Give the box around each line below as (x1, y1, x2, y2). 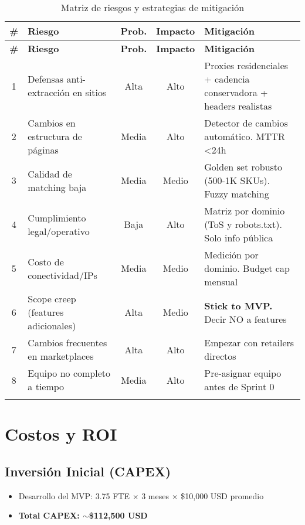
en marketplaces (28, 349, 94, 363)
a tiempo (28, 380, 65, 393)
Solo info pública (204, 231, 273, 244)
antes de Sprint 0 (204, 380, 274, 393)
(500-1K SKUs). (204, 173, 270, 187)
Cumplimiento (28, 210, 86, 224)
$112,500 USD (89, 509, 148, 521)
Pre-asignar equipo (204, 366, 282, 380)
